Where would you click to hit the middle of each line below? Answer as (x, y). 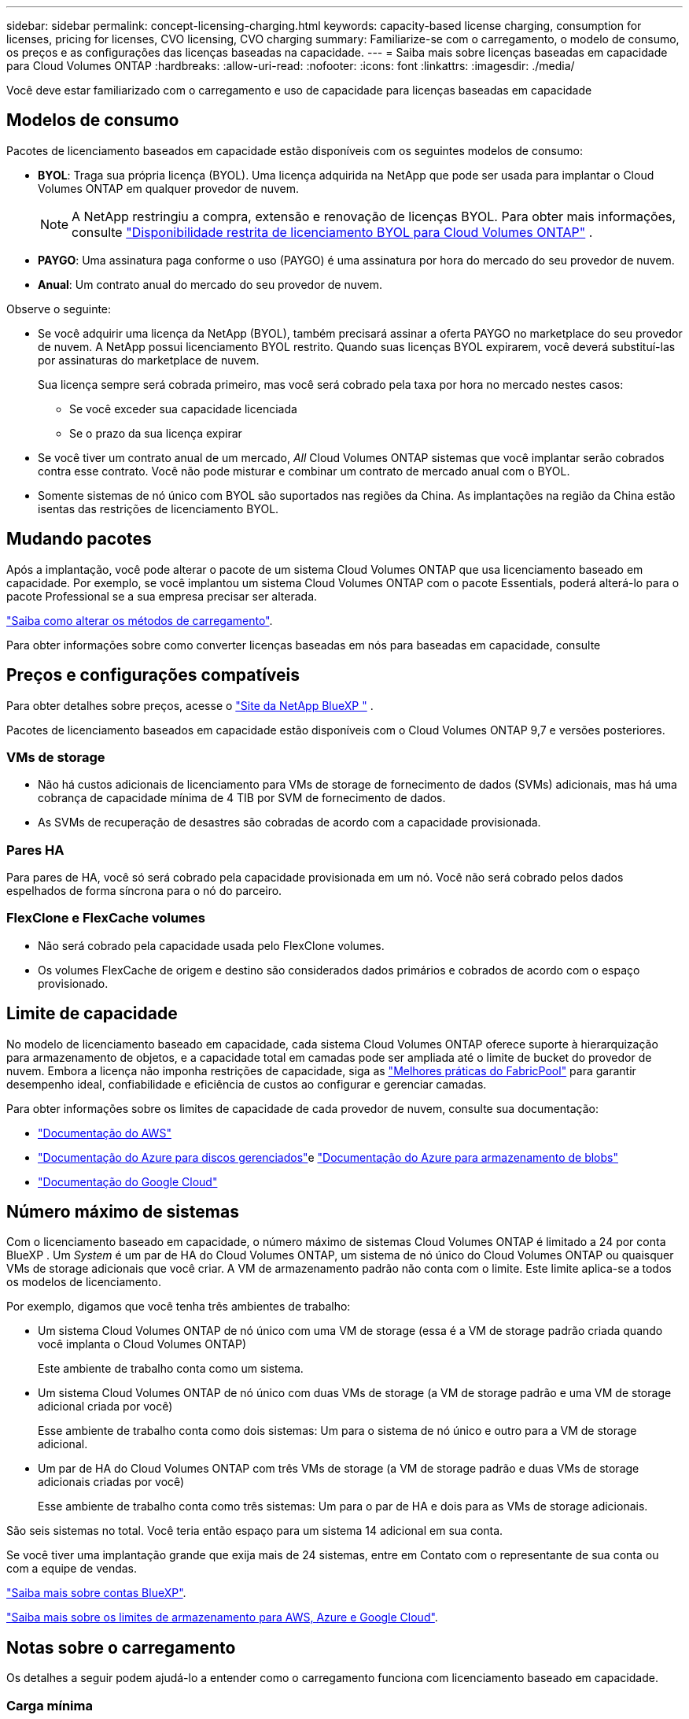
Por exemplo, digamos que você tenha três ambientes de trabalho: (179, 1307)
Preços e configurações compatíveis (153, 675)
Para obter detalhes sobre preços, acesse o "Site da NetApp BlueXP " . (190, 705)
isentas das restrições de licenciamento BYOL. (158, 508)
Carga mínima (50, 1705)
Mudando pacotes (79, 539)
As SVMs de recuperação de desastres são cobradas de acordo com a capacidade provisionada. (289, 823)
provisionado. (73, 983)
